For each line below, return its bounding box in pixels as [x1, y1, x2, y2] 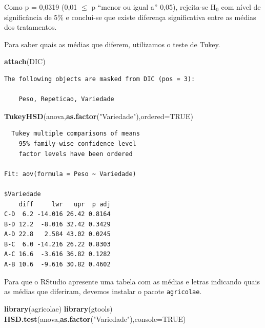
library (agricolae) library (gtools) [4, 303, 113, 314]
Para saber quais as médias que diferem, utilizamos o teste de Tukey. [4, 38, 220, 49]
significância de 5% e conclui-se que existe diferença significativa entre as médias [4, 11, 256, 22]
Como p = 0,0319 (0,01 [4, 2, 77, 12]
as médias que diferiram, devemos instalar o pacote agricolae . [4, 286, 202, 297]
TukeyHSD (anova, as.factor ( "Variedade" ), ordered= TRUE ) [4, 110, 193, 121]
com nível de [221, 2, 261, 12]
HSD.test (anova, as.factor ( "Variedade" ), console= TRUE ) [4, 313, 186, 324]
